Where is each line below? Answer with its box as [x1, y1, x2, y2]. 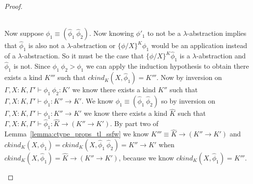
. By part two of [110, 118, 159, 129]
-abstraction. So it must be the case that [22, 51, 144, 61]
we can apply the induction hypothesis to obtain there [86, 61, 249, 71]
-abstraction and [196, 51, 246, 61]
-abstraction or [71, 40, 116, 51]
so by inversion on [161, 96, 215, 106]
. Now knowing [89, 28, 134, 38]
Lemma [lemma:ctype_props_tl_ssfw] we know [4, 129, 149, 139]
